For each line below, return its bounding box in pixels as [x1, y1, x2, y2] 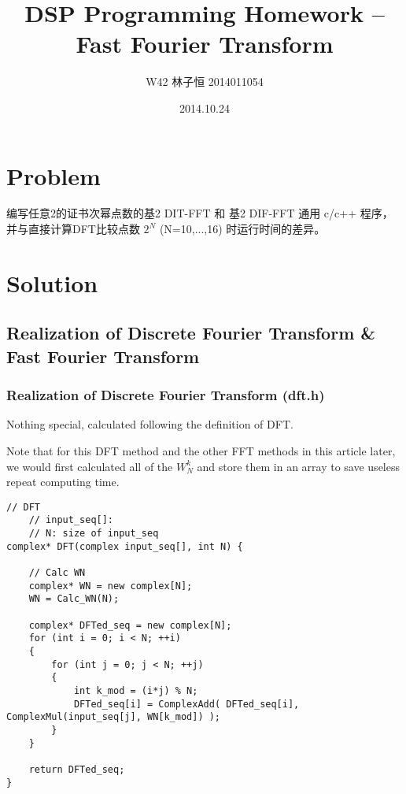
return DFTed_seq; [28, 763, 125, 775]
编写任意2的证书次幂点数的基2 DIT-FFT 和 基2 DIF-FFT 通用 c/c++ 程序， [6, 205, 393, 221]
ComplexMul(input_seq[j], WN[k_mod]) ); [6, 711, 221, 723]
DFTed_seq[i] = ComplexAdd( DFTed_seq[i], [73, 698, 300, 710]
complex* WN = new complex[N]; [28, 580, 193, 592]
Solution [6, 266, 98, 299]
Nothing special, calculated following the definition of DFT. [6, 416, 293, 432]
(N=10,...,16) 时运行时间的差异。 [159, 221, 326, 237]
